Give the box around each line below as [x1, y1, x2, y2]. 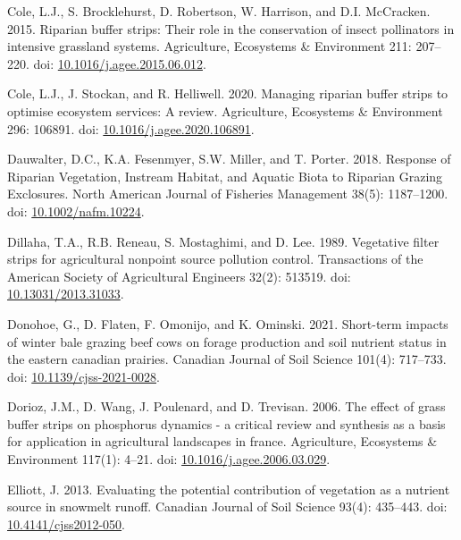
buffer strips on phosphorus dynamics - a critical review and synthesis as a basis [7, 414, 446, 433]
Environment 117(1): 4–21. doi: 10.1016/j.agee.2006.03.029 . [7, 450, 331, 468]
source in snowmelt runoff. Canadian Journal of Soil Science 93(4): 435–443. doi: [7, 497, 448, 516]
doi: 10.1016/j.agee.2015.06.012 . [33, 54, 206, 72]
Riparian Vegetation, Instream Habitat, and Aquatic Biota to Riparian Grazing [7, 166, 443, 185]
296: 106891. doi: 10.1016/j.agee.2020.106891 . [7, 119, 255, 138]
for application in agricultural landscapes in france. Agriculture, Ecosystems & [7, 432, 438, 451]
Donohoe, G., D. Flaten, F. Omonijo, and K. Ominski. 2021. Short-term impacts [7, 314, 448, 333]
